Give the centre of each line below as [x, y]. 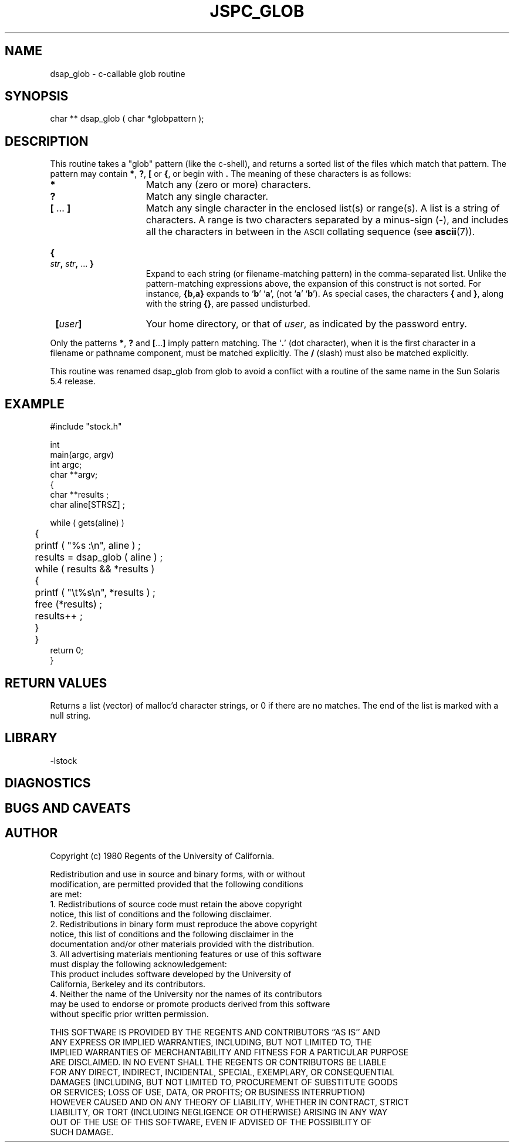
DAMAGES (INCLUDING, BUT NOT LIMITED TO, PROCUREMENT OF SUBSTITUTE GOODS [224, 1082]
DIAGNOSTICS [48, 783]
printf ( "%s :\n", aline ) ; [88, 546]
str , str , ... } [72, 264]
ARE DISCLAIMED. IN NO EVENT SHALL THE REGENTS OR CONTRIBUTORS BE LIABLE [218, 1062]
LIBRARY [31, 738]
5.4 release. [73, 381]
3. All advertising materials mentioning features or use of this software [186, 954]
